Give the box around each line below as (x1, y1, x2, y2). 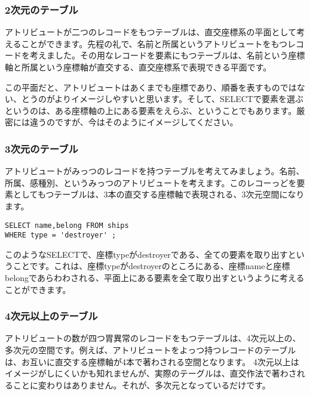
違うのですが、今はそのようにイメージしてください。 (29, 116, 238, 128)
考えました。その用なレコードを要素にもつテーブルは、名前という (29, 49, 288, 61)
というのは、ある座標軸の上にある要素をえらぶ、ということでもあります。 (5, 104, 297, 116)
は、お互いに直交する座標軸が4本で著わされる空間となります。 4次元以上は (5, 355, 299, 368)
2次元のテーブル (5, 2, 78, 17)
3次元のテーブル (5, 141, 78, 156)
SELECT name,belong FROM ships (5, 221, 129, 230)
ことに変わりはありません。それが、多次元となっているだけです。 (13, 378, 271, 391)
